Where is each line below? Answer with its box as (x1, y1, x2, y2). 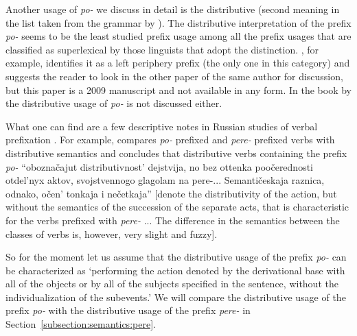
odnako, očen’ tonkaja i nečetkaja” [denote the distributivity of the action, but (5, 186, 337, 200)
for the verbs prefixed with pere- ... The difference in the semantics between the (5, 213, 340, 227)
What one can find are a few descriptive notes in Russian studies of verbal (5, 119, 318, 133)
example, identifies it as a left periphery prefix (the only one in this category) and (5, 56, 350, 70)
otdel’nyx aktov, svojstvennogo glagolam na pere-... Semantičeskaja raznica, (5, 173, 325, 187)
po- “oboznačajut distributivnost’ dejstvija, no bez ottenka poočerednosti (5, 159, 314, 173)
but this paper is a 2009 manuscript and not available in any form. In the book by (5, 82, 352, 97)
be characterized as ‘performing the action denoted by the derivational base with (5, 263, 345, 277)
